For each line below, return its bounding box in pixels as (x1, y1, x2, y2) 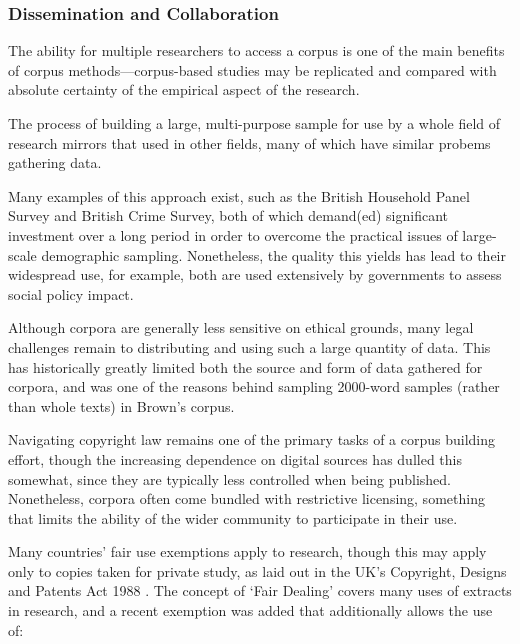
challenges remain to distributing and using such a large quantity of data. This (8, 336, 491, 357)
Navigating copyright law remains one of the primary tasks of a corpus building (8, 429, 496, 450)
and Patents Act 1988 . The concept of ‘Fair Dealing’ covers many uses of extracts (8, 580, 512, 601)
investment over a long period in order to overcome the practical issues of (8, 224, 458, 245)
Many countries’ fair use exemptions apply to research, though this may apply (8, 541, 487, 562)
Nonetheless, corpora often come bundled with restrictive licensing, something (8, 488, 485, 509)
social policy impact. (8, 283, 134, 304)
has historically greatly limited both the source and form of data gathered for (8, 356, 483, 377)
